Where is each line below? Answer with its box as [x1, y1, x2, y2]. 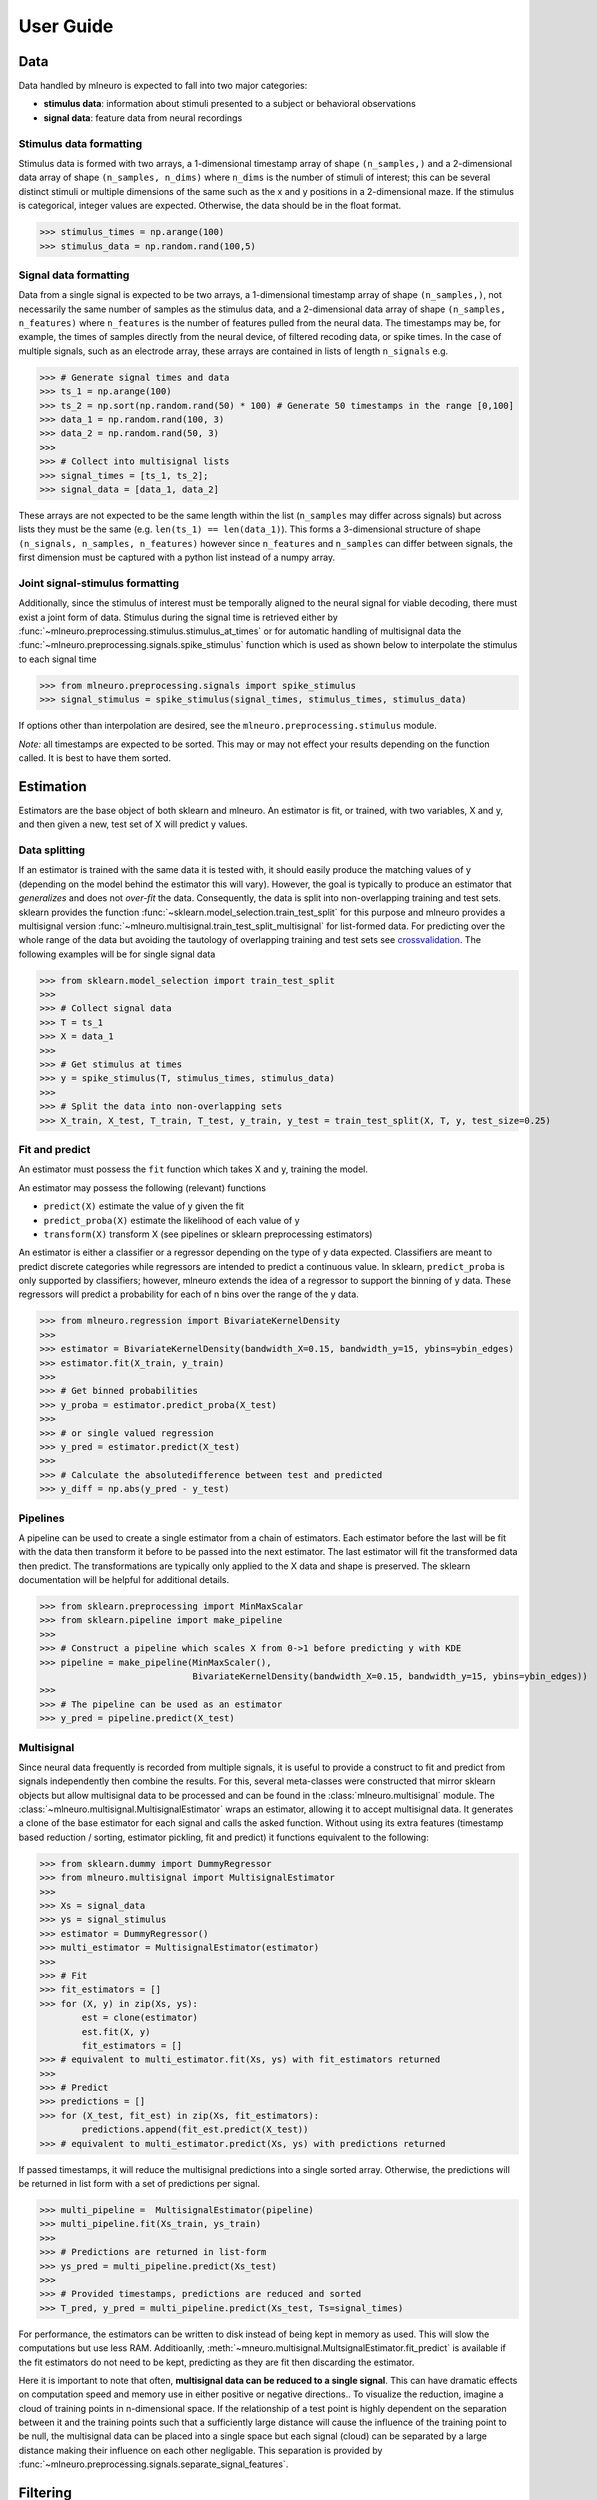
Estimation [18, 778, 87, 795]
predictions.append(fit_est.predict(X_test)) [81, 2124, 309, 2135]
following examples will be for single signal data [18, 948, 216, 960]
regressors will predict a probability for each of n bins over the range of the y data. [18, 1288, 359, 1300]
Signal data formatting [18, 268, 130, 282]
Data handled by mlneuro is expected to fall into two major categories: [18, 80, 308, 92]
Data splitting [18, 843, 85, 857]
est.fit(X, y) [81, 2026, 151, 2037]
